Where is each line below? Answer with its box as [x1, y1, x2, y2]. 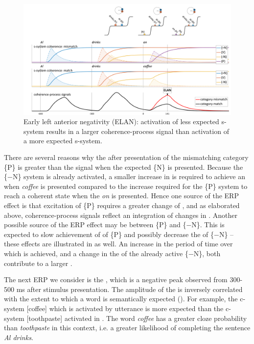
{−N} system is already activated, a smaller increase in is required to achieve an [4, 171, 245, 182]
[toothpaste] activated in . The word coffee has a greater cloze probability [26, 313, 247, 323]
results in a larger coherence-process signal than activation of [46, 126, 229, 136]
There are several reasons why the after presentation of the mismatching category [4, 152, 249, 162]
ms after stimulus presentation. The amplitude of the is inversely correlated [16, 284, 243, 294]
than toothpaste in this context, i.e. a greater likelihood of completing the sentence [4, 322, 251, 333]
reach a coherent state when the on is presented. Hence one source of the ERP [4, 190, 239, 201]
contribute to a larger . [4, 258, 72, 268]
